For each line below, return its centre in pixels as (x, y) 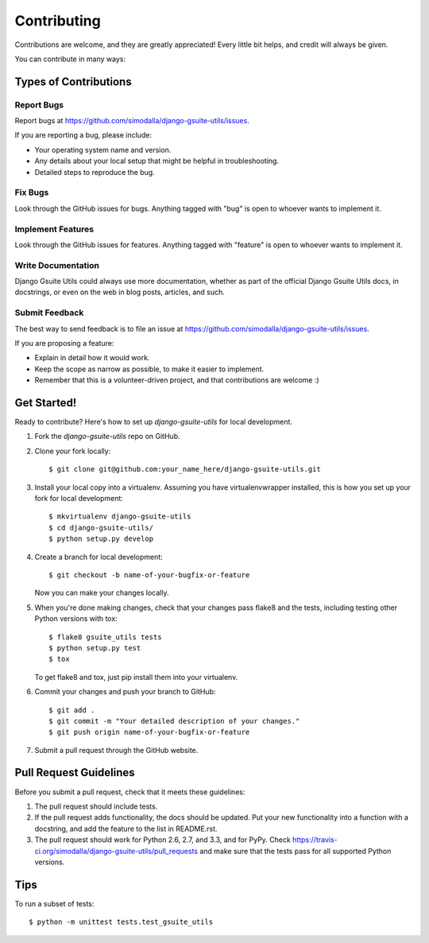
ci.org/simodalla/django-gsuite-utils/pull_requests (116, 851)
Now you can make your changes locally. (102, 593)
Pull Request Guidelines (75, 772)
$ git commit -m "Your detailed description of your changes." (174, 721)
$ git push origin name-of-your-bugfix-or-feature (149, 732)
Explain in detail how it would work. (92, 358)
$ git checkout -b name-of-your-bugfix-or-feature (149, 575)
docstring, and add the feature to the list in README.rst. (126, 829)
